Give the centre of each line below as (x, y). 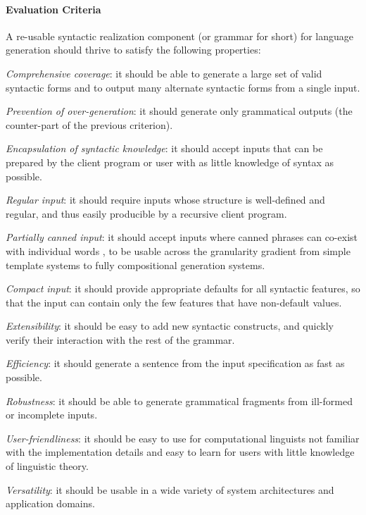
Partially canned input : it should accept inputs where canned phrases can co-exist (182, 237)
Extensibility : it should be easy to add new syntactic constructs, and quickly (170, 326)
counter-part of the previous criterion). (89, 124)
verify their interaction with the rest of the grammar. (120, 339)
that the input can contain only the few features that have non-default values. (174, 302)
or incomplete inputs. (52, 415)
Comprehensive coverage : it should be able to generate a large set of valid (164, 73)
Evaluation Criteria (53, 9)
